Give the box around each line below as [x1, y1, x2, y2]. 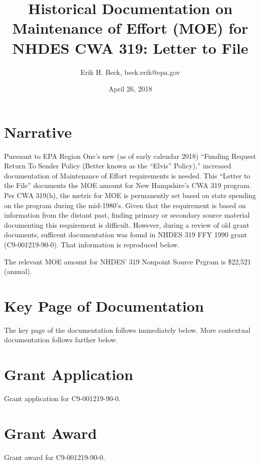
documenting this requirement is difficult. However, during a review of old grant [4, 219, 249, 230]
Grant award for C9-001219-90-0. [4, 451, 105, 462]
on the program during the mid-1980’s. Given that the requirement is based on [4, 200, 246, 210]
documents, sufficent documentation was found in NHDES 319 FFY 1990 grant [4, 229, 247, 240]
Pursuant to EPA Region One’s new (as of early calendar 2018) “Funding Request [4, 150, 256, 161]
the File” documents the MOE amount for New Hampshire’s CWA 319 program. [4, 180, 251, 191]
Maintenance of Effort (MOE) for [12, 18, 248, 38]
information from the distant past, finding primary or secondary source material [4, 210, 250, 220]
